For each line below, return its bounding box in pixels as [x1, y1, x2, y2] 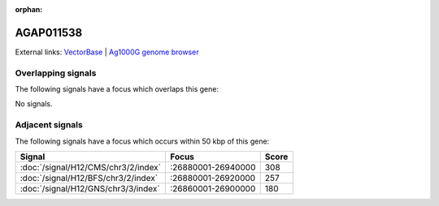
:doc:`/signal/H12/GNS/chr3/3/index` [20, 182, 160, 194]
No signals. [15, 99, 53, 109]
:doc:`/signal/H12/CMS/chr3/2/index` [20, 161, 162, 173]
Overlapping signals [15, 67, 97, 79]
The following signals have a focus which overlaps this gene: [15, 84, 219, 94]
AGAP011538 [15, 25, 83, 40]
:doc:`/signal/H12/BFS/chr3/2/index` [20, 172, 159, 183]
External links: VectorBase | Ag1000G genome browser [15, 47, 199, 57]
